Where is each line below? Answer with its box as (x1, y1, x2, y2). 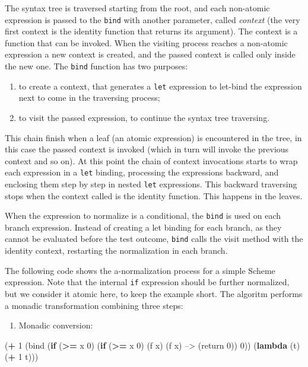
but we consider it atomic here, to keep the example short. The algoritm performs (5, 287, 303, 299)
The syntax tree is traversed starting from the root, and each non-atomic (5, 2, 270, 14)
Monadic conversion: (18, 319, 93, 331)
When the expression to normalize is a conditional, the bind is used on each (5, 209, 281, 222)
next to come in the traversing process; (18, 91, 160, 104)
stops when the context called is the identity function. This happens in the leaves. (5, 189, 303, 202)
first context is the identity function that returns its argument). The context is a (5, 25, 298, 37)
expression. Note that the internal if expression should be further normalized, (5, 276, 290, 288)
